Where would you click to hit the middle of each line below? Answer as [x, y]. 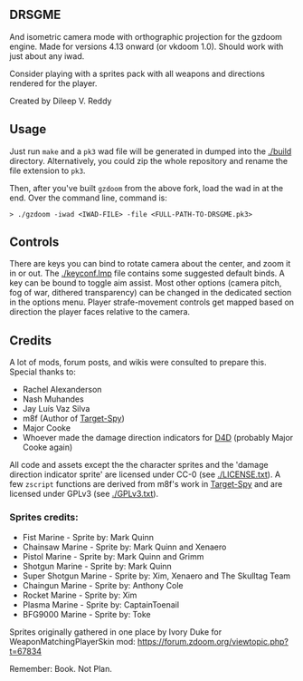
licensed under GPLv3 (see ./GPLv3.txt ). [84, 494]
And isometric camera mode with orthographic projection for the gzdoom [146, 36]
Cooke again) [47, 447]
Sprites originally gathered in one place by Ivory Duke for [116, 632]
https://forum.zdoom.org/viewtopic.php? [213, 641]
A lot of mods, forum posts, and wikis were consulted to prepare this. [138, 363]
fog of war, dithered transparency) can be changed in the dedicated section [151, 293]
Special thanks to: [43, 372]
